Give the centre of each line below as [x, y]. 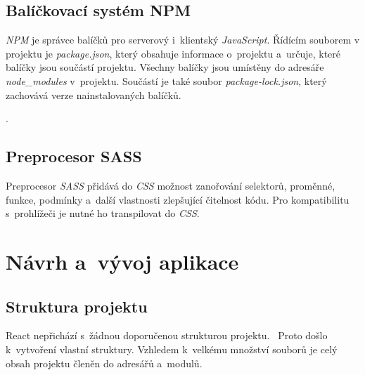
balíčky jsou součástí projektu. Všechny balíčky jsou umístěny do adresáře [165, 67]
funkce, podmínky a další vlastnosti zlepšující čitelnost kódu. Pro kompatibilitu [178, 199]
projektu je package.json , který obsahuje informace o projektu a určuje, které [173, 53]
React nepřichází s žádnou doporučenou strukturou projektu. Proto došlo [167, 335]
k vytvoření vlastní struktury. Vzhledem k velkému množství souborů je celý [172, 349]
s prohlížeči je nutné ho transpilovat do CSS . [103, 213]
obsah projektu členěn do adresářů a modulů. [104, 363]
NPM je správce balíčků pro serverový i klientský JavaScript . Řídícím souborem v [183, 40]
